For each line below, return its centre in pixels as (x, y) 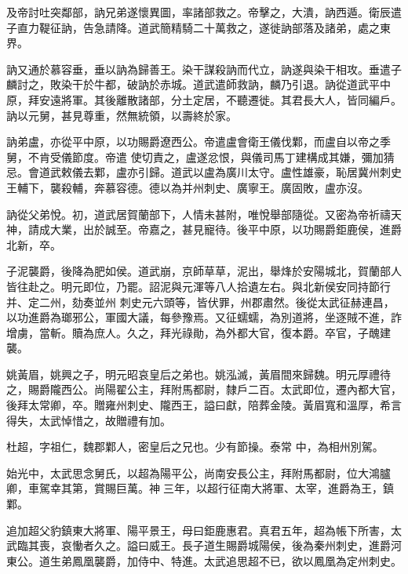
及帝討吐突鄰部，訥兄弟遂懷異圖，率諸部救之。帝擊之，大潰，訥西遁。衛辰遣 (204, 12)
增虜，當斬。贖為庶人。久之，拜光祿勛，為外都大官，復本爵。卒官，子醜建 (199, 332)
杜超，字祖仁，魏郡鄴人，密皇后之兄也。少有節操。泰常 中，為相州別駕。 (195, 447)
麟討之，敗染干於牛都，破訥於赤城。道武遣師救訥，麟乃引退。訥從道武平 (193, 84)
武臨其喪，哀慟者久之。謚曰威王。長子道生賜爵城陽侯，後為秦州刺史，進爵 (199, 545)
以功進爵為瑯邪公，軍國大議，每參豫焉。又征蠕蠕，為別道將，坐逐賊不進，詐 (204, 317)
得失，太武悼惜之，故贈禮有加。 (89, 420)
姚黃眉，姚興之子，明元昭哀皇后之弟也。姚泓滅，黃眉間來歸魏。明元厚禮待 (199, 374)
